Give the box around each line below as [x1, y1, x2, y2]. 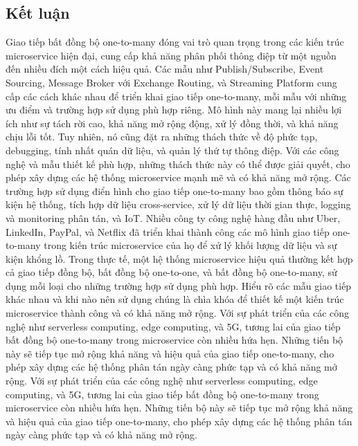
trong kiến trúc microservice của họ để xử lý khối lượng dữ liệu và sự [44, 238, 337, 252]
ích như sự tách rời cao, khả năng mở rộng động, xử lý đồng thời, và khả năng [6, 115, 339, 130]
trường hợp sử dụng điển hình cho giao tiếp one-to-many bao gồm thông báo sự [6, 183, 343, 198]
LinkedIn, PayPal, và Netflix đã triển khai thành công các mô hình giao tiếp [6, 224, 330, 239]
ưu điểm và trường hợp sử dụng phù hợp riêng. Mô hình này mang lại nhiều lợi [6, 102, 342, 117]
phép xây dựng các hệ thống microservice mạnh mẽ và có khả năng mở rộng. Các [6, 170, 351, 185]
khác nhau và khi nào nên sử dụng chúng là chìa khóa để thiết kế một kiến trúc [6, 292, 344, 306]
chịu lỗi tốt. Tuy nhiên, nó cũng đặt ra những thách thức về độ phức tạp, [6, 129, 318, 144]
